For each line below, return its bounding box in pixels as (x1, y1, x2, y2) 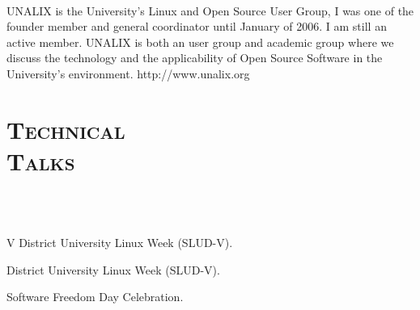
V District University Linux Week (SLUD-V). (6, 234, 233, 251)
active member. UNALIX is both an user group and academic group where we (6, 33, 394, 50)
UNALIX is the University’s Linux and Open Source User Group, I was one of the (6, 2, 414, 19)
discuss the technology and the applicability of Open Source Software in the (6, 49, 383, 66)
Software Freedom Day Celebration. (6, 288, 184, 305)
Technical (6, 112, 125, 145)
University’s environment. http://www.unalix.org (6, 65, 250, 82)
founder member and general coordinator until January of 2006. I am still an (6, 18, 387, 35)
